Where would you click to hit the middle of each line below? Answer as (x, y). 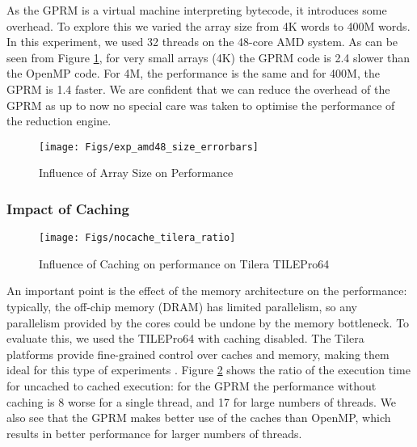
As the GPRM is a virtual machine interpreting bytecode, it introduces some (197, 10)
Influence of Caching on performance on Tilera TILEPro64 (184, 263)
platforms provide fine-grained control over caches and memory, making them (198, 354)
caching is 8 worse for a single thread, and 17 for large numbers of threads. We (202, 401)
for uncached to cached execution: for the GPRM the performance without (192, 386)
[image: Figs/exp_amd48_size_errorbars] (149, 147)
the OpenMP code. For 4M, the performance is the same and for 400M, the (193, 73)
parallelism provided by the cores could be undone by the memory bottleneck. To (208, 322)
